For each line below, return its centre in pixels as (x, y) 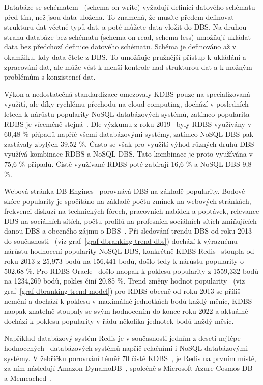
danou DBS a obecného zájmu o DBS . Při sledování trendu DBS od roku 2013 (128, 231)
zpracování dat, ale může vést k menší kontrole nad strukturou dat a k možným (128, 67)
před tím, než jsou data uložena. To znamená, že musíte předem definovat (119, 17)
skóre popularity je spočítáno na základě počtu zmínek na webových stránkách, (128, 201)
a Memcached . (28, 378)
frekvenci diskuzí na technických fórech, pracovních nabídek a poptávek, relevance (132, 211)
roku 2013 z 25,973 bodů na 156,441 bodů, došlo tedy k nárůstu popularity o (124, 261)
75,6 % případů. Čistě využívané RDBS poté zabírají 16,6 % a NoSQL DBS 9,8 (128, 163)
